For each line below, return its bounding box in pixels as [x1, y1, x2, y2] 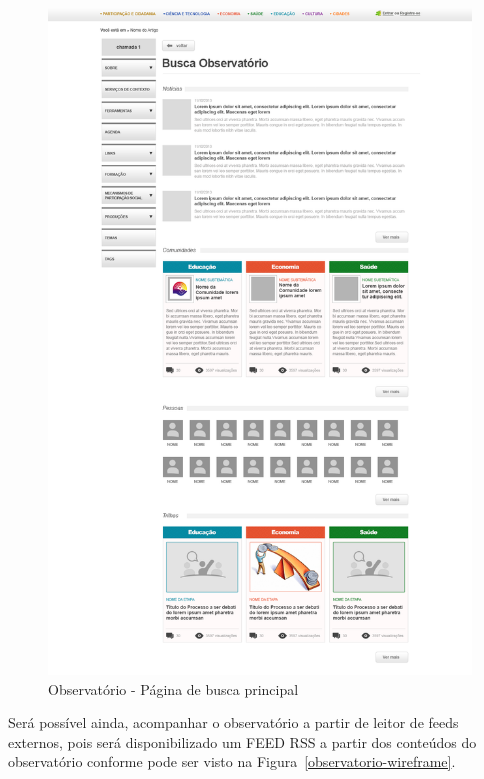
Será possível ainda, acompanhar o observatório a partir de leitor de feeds [8, 712, 459, 733]
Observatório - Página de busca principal [48, 678, 299, 699]
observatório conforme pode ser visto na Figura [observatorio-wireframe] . [8, 751, 456, 772]
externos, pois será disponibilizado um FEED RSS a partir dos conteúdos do [8, 731, 477, 752]
